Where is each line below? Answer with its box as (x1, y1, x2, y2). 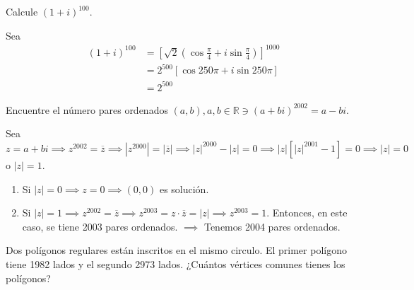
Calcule (6, 4, 38, 18)
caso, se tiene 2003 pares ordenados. (22, 219, 178, 233)
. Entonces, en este (266, 205, 348, 220)
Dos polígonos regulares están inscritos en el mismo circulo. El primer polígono (6, 243, 347, 257)
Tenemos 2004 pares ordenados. (203, 219, 341, 233)
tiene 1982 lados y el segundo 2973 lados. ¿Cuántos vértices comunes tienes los (6, 256, 345, 271)
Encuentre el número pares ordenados (6, 102, 168, 117)
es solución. (159, 181, 209, 196)
